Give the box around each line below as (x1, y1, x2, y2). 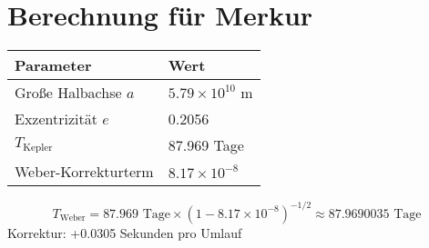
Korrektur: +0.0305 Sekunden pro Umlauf (7, 223, 242, 242)
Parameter (15, 55, 92, 76)
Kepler (23, 143, 53, 154)
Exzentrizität (15, 108, 97, 130)
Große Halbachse (15, 82, 122, 104)
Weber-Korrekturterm (15, 161, 154, 183)
